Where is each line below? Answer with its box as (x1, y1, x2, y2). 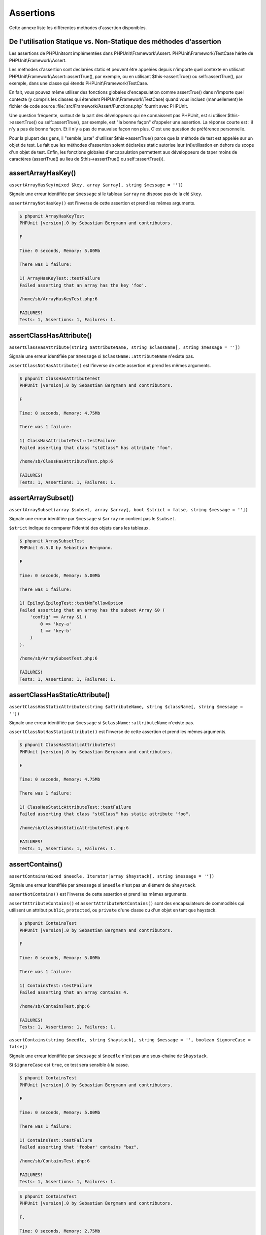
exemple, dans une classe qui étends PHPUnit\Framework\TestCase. (9, 81, 149, 86)
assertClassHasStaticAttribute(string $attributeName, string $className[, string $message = (9, 704, 243, 710)
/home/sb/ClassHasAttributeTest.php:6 (19, 458, 113, 464)
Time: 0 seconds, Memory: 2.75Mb (19, 1228, 100, 1234)
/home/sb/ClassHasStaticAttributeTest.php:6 (19, 825, 129, 830)
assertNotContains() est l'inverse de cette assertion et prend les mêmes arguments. (9, 891, 188, 897)
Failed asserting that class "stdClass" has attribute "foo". (19, 445, 173, 451)
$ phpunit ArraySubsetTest (19, 538, 85, 543)
